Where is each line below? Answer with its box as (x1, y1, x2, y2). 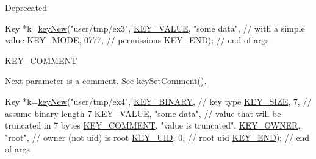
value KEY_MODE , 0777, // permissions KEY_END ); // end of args (5, 34, 269, 46)
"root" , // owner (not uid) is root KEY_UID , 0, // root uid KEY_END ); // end (5, 130, 310, 143)
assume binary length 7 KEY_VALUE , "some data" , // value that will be (5, 107, 281, 119)
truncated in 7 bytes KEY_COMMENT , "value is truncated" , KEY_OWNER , (5, 119, 301, 132)
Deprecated (5, 1, 48, 13)
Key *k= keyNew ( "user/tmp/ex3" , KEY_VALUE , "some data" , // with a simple (5, 21, 305, 34)
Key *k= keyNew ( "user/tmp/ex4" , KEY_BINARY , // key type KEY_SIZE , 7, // (5, 94, 312, 107)
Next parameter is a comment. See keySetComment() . (5, 74, 207, 87)
